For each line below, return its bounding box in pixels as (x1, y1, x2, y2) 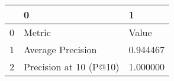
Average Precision (24, 43, 97, 56)
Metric (24, 25, 51, 39)
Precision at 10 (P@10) (24, 60, 120, 73)
